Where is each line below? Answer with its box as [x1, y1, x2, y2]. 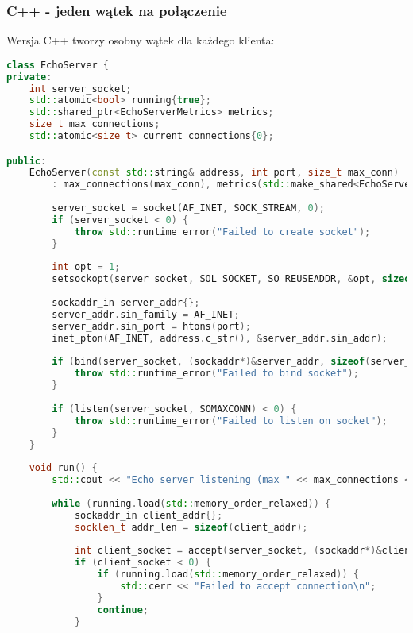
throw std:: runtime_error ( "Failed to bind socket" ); [74, 368, 359, 380]
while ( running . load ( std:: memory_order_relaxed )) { [52, 497, 331, 509]
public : [6, 155, 47, 167]
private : [6, 71, 52, 83]
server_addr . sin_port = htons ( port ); [52, 320, 251, 332]
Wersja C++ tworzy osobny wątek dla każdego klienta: [6, 32, 275, 48]
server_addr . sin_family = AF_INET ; [52, 308, 240, 320]
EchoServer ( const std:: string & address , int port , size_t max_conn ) [29, 167, 399, 179]
